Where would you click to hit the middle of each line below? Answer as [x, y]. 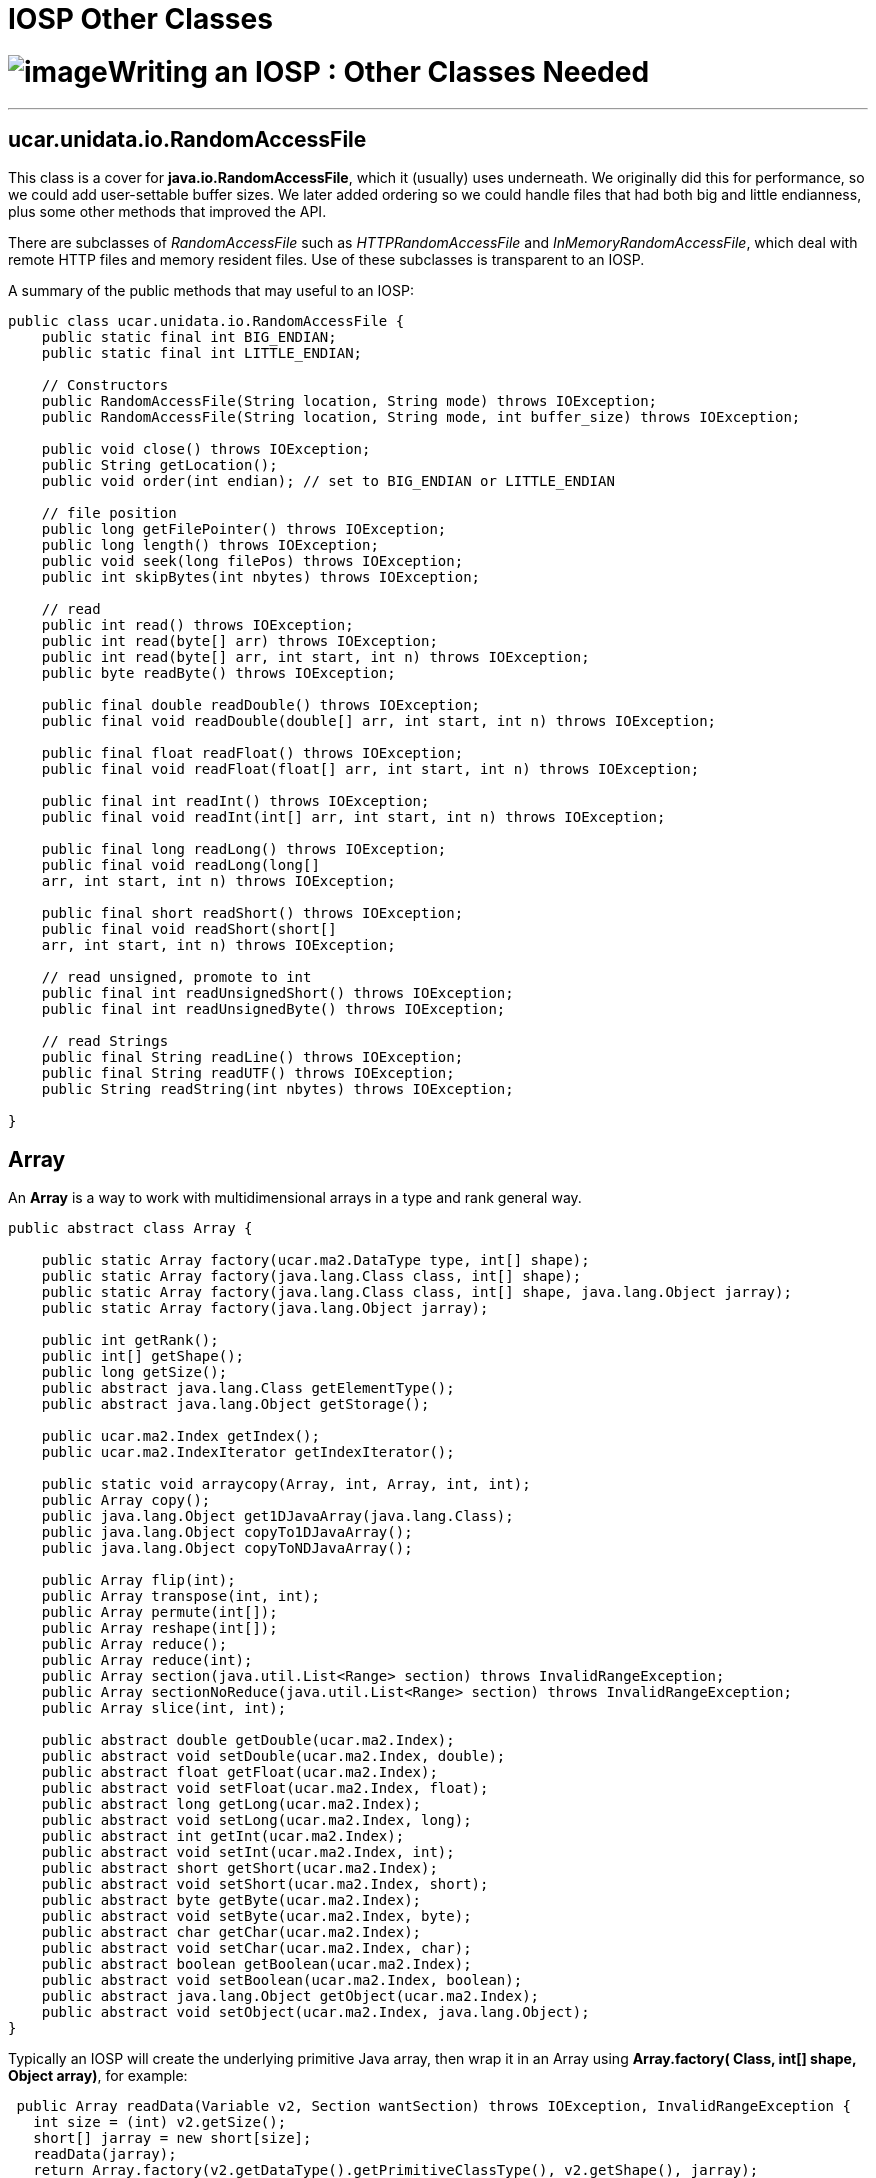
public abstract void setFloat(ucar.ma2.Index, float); [265, 1788]
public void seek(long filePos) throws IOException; [252, 561]
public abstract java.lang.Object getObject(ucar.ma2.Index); [290, 1996]
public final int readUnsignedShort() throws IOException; [277, 993]
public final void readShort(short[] [189, 929]
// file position [109, 513]
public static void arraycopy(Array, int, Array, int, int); [286, 1484]
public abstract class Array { [130, 1228]
